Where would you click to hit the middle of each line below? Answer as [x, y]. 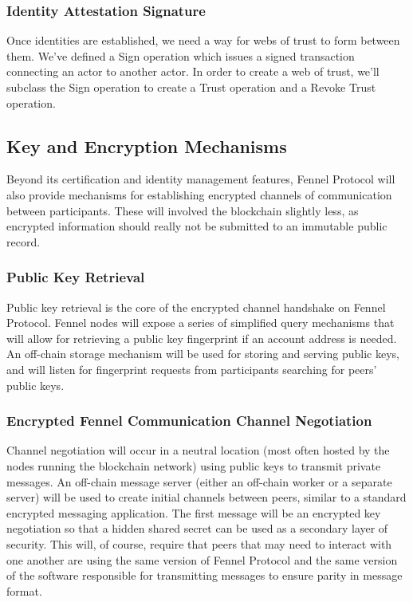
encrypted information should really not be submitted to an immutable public [197, 226]
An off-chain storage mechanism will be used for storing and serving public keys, [203, 354]
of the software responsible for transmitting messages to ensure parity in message [205, 575]
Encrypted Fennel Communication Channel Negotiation [189, 421]
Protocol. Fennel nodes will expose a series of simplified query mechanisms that [201, 323]
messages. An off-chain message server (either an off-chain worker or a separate [199, 481]
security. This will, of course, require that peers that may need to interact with [199, 543]
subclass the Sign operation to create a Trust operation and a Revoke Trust [191, 87]
